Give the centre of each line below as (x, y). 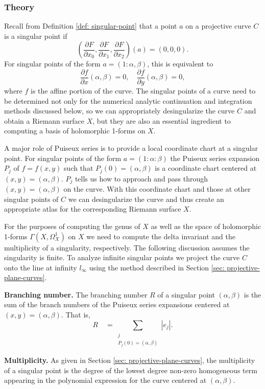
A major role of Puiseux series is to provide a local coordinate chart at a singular (131, 148)
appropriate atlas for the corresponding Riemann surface (93, 209)
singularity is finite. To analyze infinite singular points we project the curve (122, 257)
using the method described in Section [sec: (157, 267)
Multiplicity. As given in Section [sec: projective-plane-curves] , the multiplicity (130, 360)
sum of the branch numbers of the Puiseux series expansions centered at (117, 304)
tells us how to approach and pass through (141, 178)
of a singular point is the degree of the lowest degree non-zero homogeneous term (131, 370)
